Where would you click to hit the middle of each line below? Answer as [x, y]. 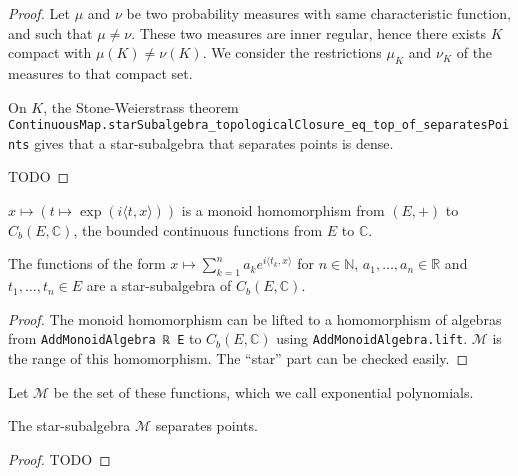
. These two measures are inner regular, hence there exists [309, 32]
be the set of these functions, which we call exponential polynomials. [263, 391]
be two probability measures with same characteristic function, [318, 13]
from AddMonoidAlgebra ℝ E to [105, 338]
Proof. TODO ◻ [59, 458]
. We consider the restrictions [292, 52]
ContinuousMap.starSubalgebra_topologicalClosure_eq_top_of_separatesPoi [259, 125]
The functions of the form [87, 263]
